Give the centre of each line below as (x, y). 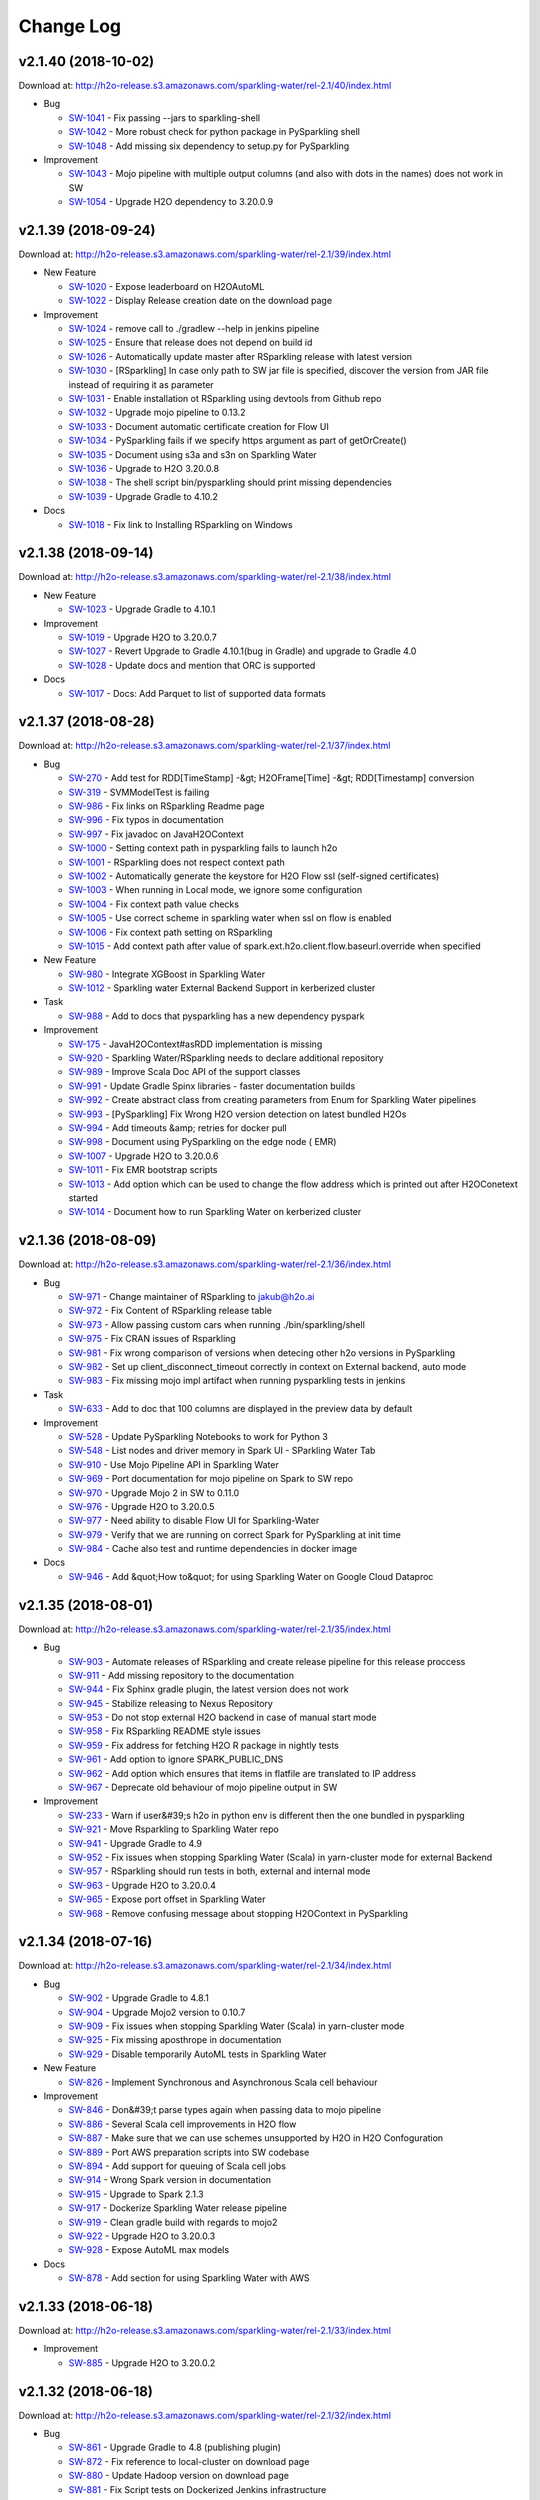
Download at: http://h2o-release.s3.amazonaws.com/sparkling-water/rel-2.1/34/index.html (205, 1966)
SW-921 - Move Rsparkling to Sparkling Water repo (173, 1829)
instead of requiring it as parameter (141, 384)
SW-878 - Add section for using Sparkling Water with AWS (189, 2278)
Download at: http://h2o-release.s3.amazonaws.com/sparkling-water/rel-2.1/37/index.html (204, 746)
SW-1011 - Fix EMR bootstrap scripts (143, 1170)
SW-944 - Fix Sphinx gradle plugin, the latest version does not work (208, 1689)
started (83, 1197)
